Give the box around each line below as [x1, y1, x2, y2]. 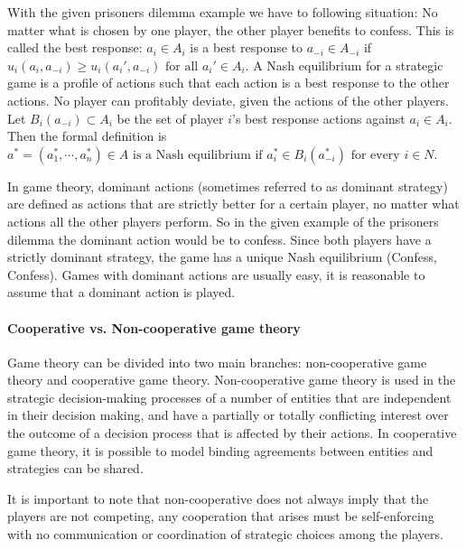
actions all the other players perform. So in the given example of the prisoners [7, 211, 439, 230]
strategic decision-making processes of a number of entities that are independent [7, 387, 452, 406]
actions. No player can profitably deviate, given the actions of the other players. [7, 90, 449, 109]
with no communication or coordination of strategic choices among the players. [7, 525, 443, 544]
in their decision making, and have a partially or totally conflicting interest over [7, 405, 449, 424]
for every [350, 148, 400, 162]
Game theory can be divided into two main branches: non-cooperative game [7, 352, 427, 371]
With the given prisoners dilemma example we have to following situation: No [7, 3, 438, 21]
